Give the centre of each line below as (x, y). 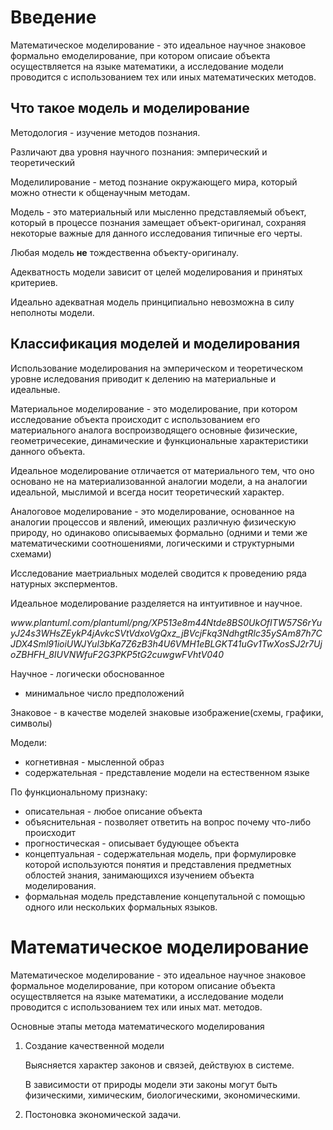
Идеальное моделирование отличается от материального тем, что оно (162, 470)
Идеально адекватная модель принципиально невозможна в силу (152, 302)
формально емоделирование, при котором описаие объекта (140, 55)
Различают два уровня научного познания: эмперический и (139, 152)
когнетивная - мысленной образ (94, 762)
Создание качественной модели (94, 1045)
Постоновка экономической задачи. (103, 1114)
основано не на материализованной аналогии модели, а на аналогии (159, 481)
